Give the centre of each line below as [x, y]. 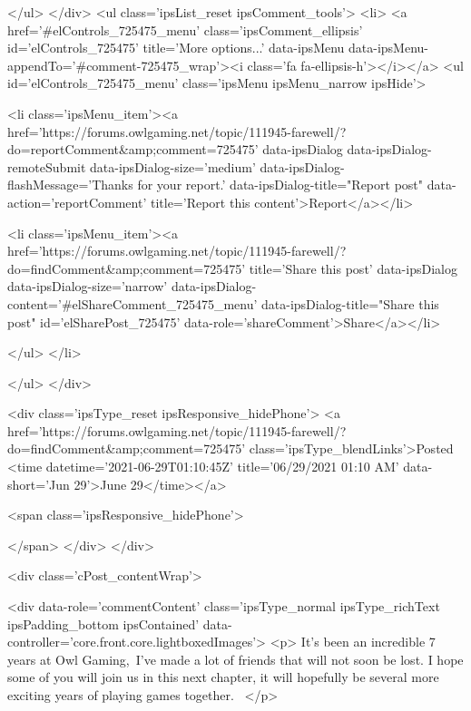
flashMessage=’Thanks [70, 185]
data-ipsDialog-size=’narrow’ [88, 286]
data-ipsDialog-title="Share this [350, 303]
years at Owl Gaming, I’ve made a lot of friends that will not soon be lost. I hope [235, 659]
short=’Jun [39, 484]
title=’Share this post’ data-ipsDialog [353, 268]
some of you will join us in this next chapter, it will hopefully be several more [223, 677]
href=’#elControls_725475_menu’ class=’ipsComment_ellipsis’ [185, 29]
